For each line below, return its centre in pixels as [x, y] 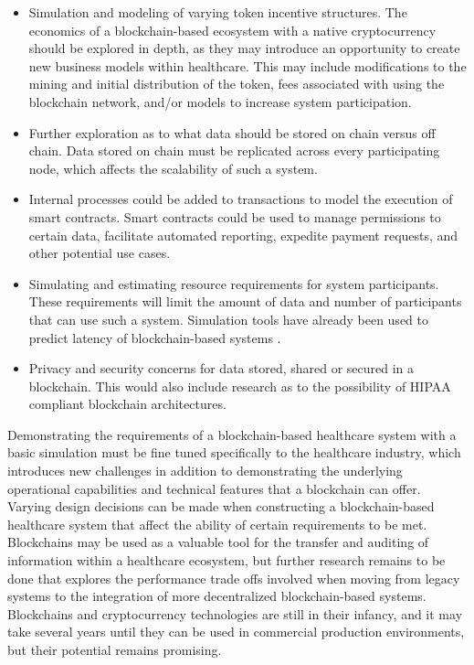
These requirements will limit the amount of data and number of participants [245, 301]
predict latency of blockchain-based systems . [155, 337]
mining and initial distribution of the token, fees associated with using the [237, 84]
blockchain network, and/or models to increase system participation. [220, 101]
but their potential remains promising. [115, 649]
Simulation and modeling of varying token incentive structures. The [218, 12]
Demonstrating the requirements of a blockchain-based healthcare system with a [232, 434]
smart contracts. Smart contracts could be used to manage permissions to [235, 216]
